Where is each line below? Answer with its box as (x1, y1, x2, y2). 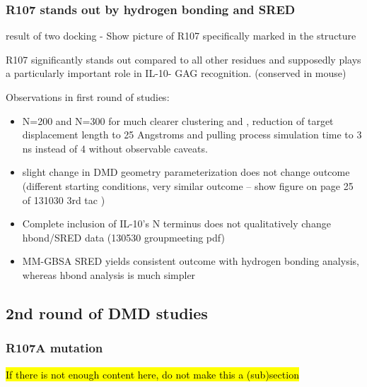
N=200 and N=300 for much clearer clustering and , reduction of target (22, 113, 334, 128)
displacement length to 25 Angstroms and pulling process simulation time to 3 (22, 127, 362, 142)
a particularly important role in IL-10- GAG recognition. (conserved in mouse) (6, 66, 346, 81)
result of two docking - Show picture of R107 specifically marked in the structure (6, 28, 356, 43)
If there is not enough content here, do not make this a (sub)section (6, 367, 299, 381)
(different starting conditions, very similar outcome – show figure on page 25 (22, 178, 354, 193)
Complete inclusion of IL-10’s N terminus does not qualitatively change (22, 216, 331, 231)
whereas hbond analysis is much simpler (22, 267, 196, 282)
